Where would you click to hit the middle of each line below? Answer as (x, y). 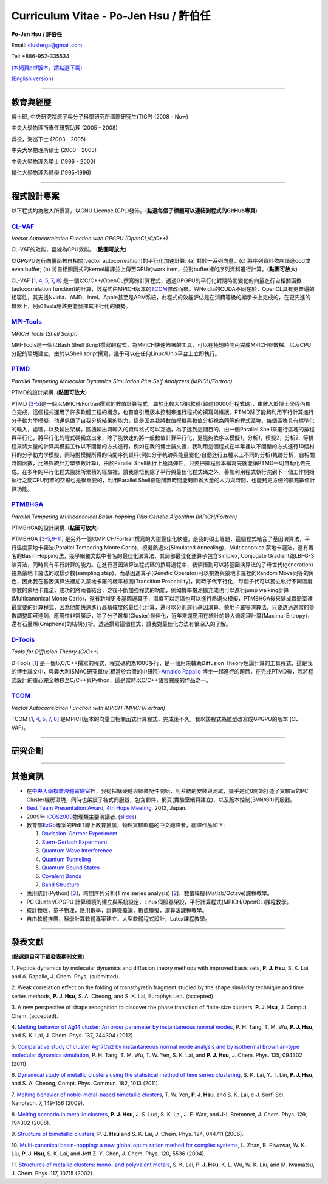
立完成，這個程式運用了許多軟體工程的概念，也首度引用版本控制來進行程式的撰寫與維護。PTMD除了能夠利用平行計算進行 (162, 412)
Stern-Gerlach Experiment (74, 842)
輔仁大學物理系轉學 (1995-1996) (51, 172)
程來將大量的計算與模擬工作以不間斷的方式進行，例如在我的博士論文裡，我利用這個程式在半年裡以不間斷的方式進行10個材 (163, 446)
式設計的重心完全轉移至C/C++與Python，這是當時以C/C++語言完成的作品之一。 (111, 680)
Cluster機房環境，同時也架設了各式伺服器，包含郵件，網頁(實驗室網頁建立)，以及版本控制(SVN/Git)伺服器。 (161, 799)
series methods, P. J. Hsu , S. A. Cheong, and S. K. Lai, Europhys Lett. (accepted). (113, 996)
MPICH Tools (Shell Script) (45, 333)
